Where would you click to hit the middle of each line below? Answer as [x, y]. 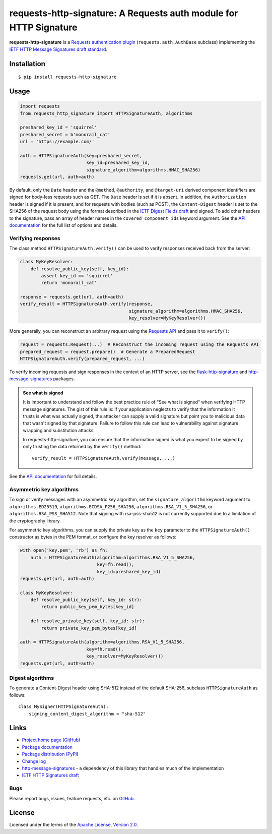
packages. [64, 379]
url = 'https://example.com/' [57, 142]
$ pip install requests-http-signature [67, 77]
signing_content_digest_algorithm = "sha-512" [87, 714]
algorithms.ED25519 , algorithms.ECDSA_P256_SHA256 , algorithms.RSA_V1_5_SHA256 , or [111, 506]
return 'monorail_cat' [69, 283]
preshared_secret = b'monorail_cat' [65, 134]
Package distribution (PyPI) [50, 754]
